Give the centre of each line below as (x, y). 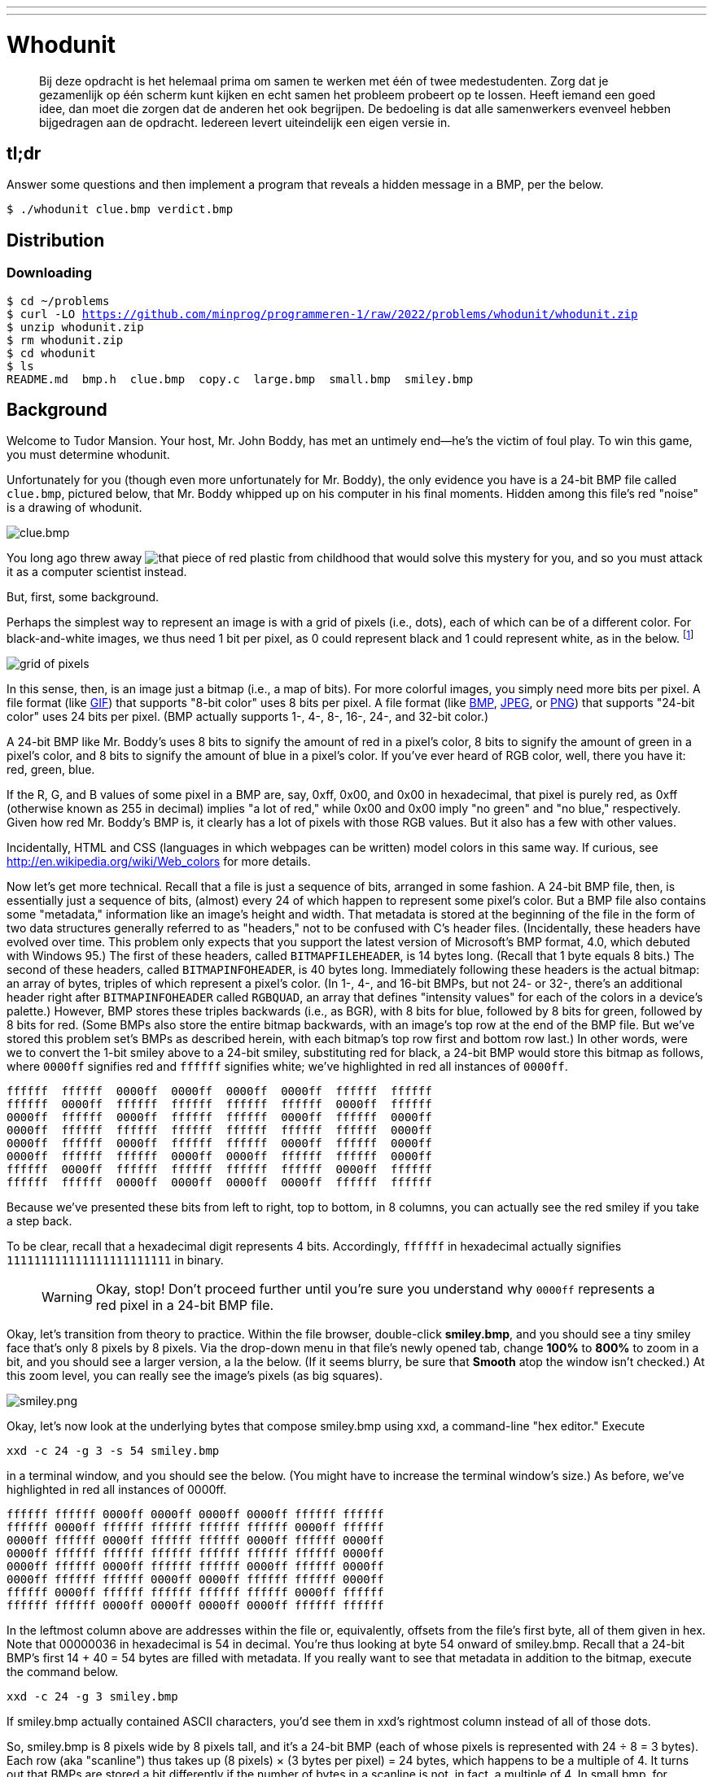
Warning (67, 1297)
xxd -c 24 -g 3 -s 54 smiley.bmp (113, 1451)
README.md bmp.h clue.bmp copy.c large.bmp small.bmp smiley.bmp (240, 379)
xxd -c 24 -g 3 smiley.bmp (92, 1697)
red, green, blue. (51, 770)
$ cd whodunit (51, 353)
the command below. (63, 1672)
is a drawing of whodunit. (74, 508)
